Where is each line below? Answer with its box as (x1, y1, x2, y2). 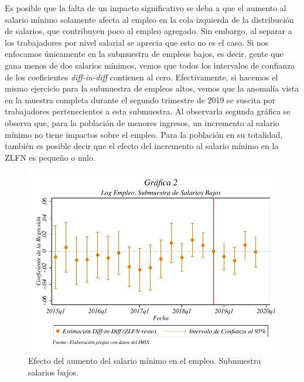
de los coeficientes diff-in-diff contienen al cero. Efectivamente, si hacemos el (5, 70, 278, 83)
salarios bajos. (28, 366, 78, 378)
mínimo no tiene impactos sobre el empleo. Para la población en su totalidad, (5, 128, 283, 140)
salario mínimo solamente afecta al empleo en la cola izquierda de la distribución (5, 13, 294, 25)
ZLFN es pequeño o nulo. (5, 151, 95, 163)
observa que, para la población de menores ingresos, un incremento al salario (5, 116, 279, 129)
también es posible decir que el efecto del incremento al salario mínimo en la (5, 140, 279, 152)
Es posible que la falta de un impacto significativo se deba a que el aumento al (5, 2, 286, 13)
